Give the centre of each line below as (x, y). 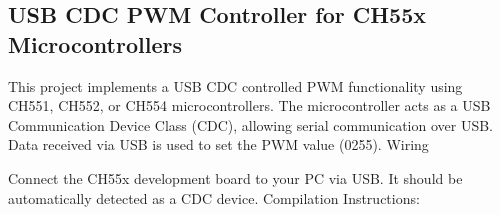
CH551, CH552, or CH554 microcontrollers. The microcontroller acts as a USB (249, 105)
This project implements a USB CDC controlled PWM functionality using (235, 85)
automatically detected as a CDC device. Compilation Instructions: (214, 197)
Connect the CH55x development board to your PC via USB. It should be (235, 177)
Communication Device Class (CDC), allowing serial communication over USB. (251, 124)
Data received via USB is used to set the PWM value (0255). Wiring (218, 144)
